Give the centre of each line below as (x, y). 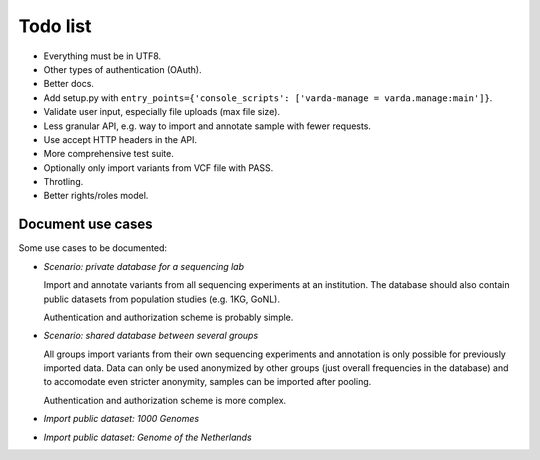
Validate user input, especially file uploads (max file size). (161, 112)
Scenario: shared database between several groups (151, 336)
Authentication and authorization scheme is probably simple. (168, 317)
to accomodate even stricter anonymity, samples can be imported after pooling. (207, 382)
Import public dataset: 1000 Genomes (121, 419)
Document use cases (85, 224)
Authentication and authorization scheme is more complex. (165, 400)
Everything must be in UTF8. (102, 56)
